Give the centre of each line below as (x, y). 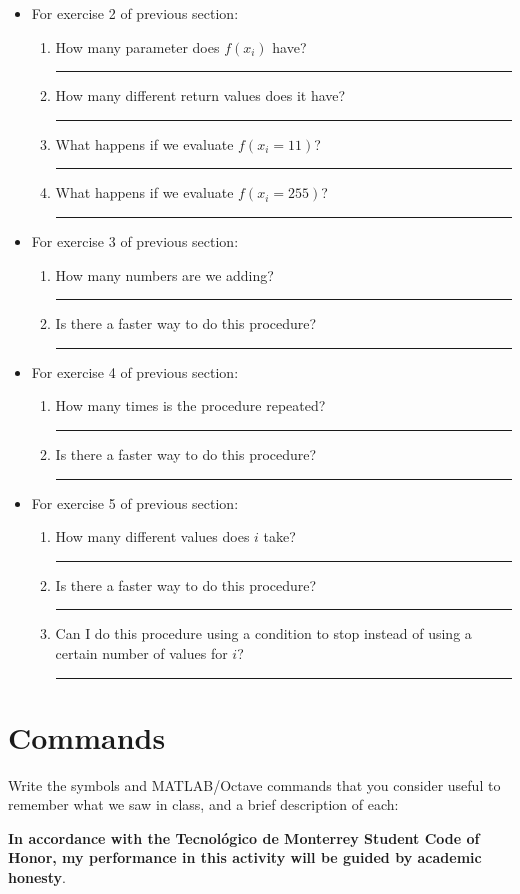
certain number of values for (141, 652)
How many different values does (152, 536)
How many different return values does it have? (200, 95)
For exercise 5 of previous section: (135, 502)
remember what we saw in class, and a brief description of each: (203, 804)
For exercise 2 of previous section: (135, 13)
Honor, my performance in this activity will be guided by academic (245, 857)
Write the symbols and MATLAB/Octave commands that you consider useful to (254, 784)
